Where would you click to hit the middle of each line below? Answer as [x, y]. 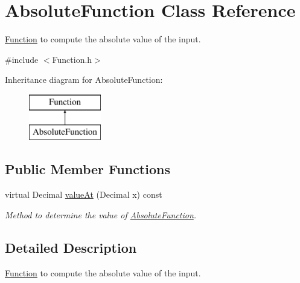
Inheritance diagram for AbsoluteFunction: [84, 80]
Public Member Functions [88, 169]
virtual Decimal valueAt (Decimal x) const [84, 194]
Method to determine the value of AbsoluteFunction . [101, 214]
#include [22, 59]
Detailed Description [71, 247]
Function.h [72, 59]
